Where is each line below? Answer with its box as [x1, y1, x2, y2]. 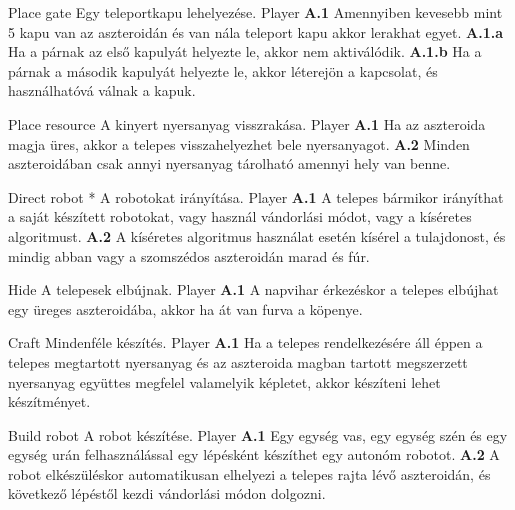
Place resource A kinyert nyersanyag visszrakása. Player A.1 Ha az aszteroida [8, 113, 486, 134]
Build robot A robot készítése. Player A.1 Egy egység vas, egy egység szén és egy [8, 424, 508, 445]
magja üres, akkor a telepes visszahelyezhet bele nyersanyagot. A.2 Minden [8, 133, 470, 154]
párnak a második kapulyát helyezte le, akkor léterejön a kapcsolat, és [8, 60, 438, 81]
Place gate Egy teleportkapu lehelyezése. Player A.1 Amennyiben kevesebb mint [8, 2, 503, 22]
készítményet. [8, 391, 91, 412]
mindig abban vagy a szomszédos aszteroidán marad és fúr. [8, 245, 370, 266]
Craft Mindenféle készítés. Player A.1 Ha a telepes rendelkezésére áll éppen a [8, 332, 483, 353]
